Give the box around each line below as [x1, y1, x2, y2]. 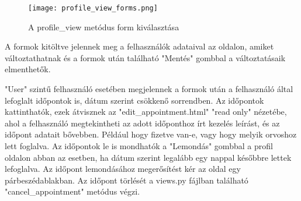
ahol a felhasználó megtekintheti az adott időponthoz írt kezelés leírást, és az [5, 117, 280, 129]
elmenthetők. [5, 63, 51, 75]
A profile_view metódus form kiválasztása [28, 20, 179, 33]
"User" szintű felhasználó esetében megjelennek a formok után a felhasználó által [5, 83, 293, 95]
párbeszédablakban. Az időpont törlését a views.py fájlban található [5, 174, 248, 186]
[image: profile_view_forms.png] [28, 4, 158, 12]
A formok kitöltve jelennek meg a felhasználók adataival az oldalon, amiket [5, 40, 274, 52]
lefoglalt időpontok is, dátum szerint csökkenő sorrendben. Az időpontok [5, 94, 264, 106]
